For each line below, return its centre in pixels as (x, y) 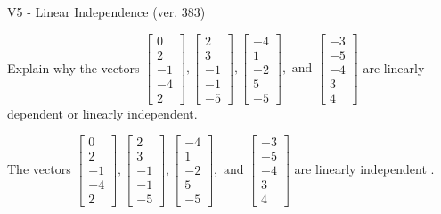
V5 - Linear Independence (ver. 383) (106, 12)
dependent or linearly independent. (102, 113)
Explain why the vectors (73, 67)
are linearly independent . (364, 168)
